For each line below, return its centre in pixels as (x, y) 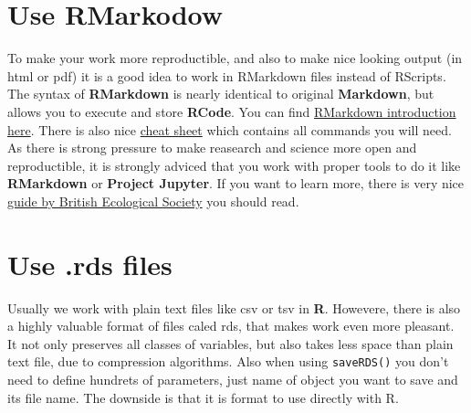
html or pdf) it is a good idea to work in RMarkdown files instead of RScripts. (227, 75)
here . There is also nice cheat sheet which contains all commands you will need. (230, 129)
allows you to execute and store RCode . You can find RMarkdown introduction (232, 111)
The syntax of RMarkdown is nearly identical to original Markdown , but (221, 94)
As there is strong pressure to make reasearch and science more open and (212, 148)
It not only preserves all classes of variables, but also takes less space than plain (230, 343)
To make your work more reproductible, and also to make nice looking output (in (235, 58)
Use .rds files (90, 264)
